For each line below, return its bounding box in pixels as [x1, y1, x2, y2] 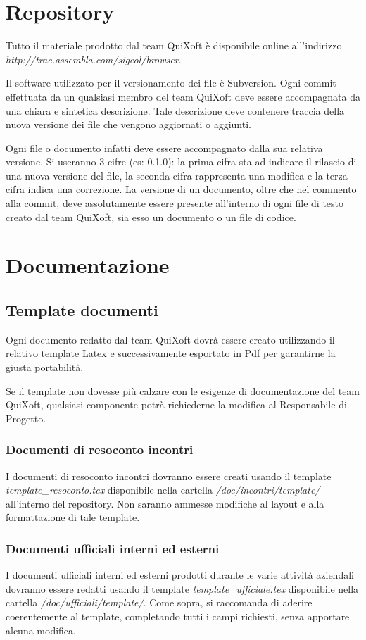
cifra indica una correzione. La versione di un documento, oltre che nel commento [6, 182, 357, 196]
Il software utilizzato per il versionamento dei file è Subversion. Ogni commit [6, 75, 336, 90]
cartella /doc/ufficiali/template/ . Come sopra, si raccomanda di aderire [6, 595, 313, 610]
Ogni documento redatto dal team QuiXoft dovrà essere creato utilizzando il [6, 332, 335, 346]
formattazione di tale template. [6, 510, 140, 525]
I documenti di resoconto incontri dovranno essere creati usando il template [6, 468, 332, 483]
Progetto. [6, 410, 46, 425]
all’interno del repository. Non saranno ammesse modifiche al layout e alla [6, 496, 324, 510]
